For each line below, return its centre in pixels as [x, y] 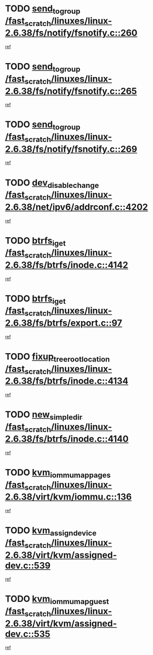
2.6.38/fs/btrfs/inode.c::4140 [67, 439]
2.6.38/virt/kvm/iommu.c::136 [68, 497]
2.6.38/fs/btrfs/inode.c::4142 [67, 265]
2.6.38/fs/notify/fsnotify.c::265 [71, 91]
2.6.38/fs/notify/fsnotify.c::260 [71, 33]
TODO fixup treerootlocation [58, 357]
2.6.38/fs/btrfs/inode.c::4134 [67, 381]
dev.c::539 [28, 565]
